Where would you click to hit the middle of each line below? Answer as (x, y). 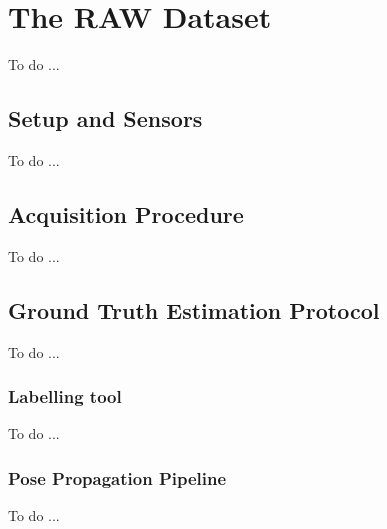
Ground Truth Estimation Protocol (194, 309)
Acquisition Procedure (126, 213)
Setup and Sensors (105, 118)
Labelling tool (65, 396)
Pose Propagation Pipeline (117, 477)
